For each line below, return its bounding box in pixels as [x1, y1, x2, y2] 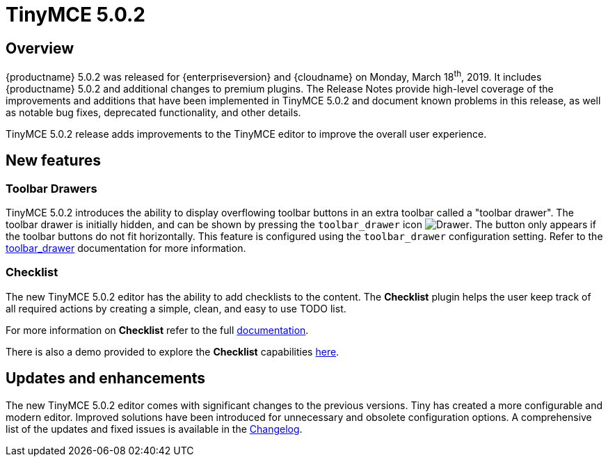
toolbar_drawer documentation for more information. [6, 242, 246, 255]
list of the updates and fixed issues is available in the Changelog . [6, 422, 303, 435]
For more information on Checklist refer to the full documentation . [6, 324, 309, 336]
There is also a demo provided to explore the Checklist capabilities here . [6, 345, 339, 358]
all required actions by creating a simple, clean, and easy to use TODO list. [6, 302, 346, 314]
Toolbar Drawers [6, 181, 97, 196]
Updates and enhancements [6, 369, 206, 388]
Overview [6, 39, 74, 57]
